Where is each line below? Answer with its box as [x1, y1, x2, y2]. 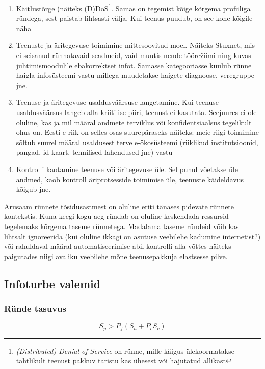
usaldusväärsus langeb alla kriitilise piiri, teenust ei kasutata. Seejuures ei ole [16, 107, 257, 117]
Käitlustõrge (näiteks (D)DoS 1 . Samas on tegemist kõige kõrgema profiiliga [16, 2, 251, 13]
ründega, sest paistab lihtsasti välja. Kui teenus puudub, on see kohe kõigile [16, 13, 253, 23]
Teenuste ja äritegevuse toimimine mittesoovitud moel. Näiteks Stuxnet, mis [16, 40, 255, 50]
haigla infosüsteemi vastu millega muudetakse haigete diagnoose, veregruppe [16, 70, 254, 80]
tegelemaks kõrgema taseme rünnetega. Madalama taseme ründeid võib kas [4, 220, 239, 231]
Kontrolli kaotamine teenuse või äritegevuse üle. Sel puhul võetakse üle [16, 163, 238, 174]
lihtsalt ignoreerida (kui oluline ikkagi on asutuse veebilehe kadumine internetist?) [4, 231, 261, 241]
